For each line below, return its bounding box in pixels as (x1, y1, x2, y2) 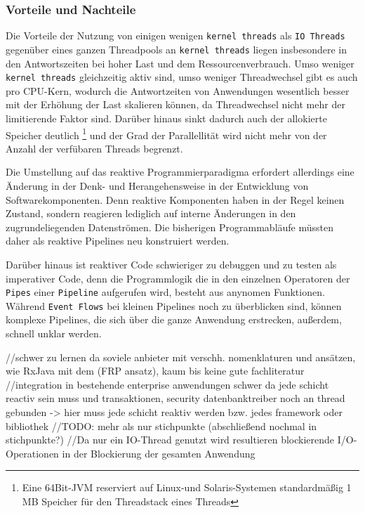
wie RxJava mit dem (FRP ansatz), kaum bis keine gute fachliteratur (6, 363, 305, 378)
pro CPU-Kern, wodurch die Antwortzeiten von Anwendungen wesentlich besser (6, 83, 350, 98)
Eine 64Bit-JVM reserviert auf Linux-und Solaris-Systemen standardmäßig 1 (22, 480, 352, 495)
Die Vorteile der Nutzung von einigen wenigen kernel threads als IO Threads (6, 28, 345, 43)
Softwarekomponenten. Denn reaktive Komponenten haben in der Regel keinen (6, 192, 345, 207)
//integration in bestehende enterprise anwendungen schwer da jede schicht (6, 377, 329, 391)
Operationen (6, 446, 59, 460)
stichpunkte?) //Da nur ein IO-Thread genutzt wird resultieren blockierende (6, 432, 335, 447)
